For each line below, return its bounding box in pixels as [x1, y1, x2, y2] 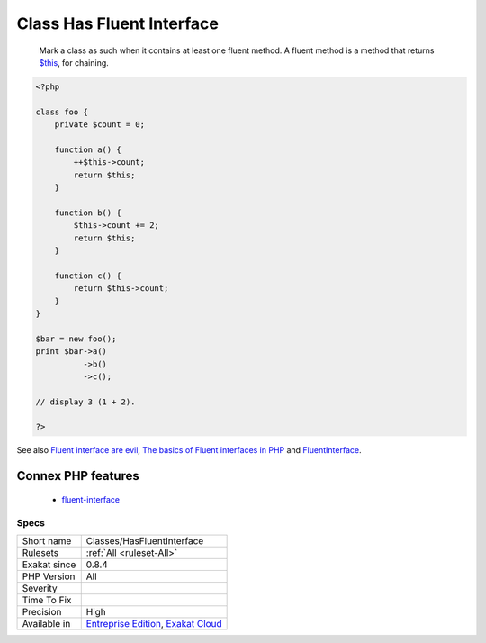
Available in [22, 618, 71, 629]
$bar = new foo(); [35, 333, 117, 344]
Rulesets [22, 547, 58, 558]
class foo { [35, 106, 89, 117]
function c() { [54, 270, 121, 281]
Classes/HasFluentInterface [85, 535, 204, 547]
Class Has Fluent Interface [16, 14, 220, 33]
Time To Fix [22, 594, 72, 606]
